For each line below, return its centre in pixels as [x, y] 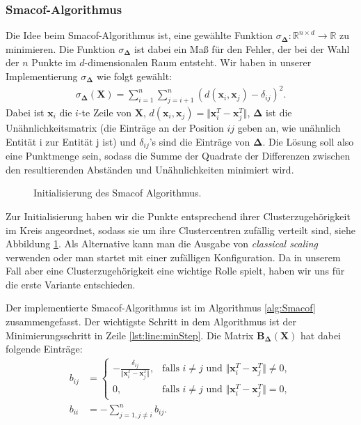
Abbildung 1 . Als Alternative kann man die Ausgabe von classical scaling [162, 244]
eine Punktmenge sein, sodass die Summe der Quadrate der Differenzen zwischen [178, 156]
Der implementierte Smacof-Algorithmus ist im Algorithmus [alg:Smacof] [161, 308]
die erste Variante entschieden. [71, 284]
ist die [279, 112]
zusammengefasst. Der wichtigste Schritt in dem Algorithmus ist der [151, 322]
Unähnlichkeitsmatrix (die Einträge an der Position [115, 128]
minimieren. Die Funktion [61, 48]
